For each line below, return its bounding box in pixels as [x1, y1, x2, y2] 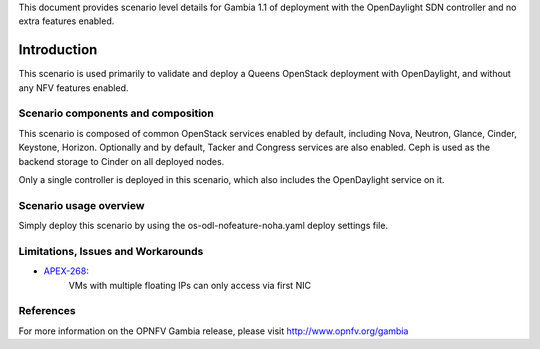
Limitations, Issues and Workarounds [18, 244, 204, 258]
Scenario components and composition [18, 106, 214, 120]
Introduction [18, 41, 98, 59]
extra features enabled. [18, 15, 115, 27]
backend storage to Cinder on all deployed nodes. [18, 155, 225, 167]
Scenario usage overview [18, 198, 145, 212]
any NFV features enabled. [18, 81, 129, 94]
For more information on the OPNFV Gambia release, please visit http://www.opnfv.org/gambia [18, 325, 409, 337]
